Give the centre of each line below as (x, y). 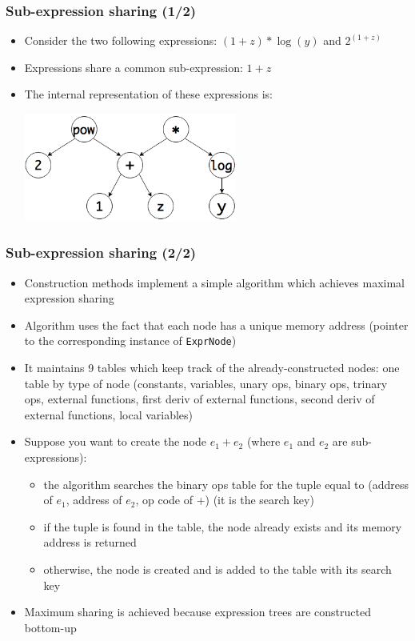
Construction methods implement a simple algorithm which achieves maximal (214, 282)
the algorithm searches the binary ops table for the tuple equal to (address (226, 484)
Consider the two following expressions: (121, 40)
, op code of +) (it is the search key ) (225, 500)
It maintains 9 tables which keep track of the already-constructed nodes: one (212, 368)
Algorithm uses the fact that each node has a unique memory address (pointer (216, 325)
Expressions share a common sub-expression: (134, 67)
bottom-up (50, 627)
